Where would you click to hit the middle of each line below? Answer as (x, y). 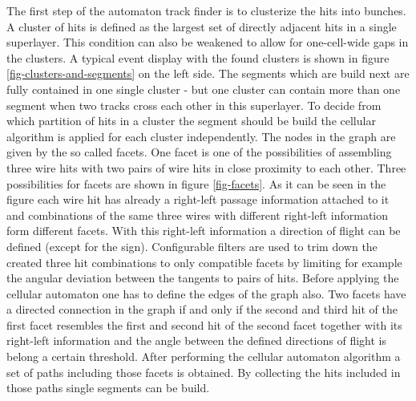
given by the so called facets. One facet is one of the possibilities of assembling (199, 152)
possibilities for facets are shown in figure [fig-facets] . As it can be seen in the (196, 183)
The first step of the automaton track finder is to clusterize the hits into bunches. (206, 10)
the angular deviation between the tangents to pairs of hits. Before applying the (203, 278)
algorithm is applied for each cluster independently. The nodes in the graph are (201, 136)
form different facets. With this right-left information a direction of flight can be (204, 231)
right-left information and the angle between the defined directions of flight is (196, 340)
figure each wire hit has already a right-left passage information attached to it (198, 199)
